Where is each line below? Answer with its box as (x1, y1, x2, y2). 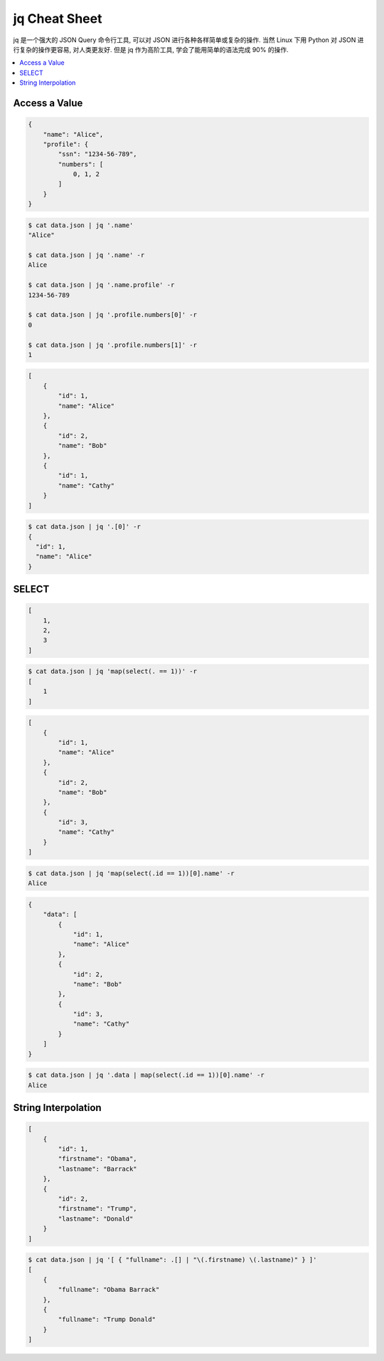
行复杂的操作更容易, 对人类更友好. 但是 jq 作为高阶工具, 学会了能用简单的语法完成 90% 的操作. (13, 45, 289, 53)
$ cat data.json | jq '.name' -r (28, 251, 145, 259)
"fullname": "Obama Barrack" (58, 1286, 160, 1294)
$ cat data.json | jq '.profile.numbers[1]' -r (28, 340, 197, 349)
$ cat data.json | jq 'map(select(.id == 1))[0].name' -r (28, 869, 235, 877)
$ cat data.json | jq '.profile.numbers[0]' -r (28, 311, 197, 319)
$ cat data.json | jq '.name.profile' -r (28, 281, 175, 289)
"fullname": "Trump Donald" (58, 1315, 156, 1324)
